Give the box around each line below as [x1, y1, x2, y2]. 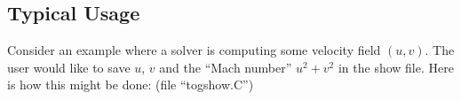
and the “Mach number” [159, 58, 292, 76]
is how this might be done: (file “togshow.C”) [7, 75, 254, 94]
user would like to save [7, 58, 131, 76]
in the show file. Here [338, 58, 454, 76]
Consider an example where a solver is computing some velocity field [7, 41, 381, 59]
